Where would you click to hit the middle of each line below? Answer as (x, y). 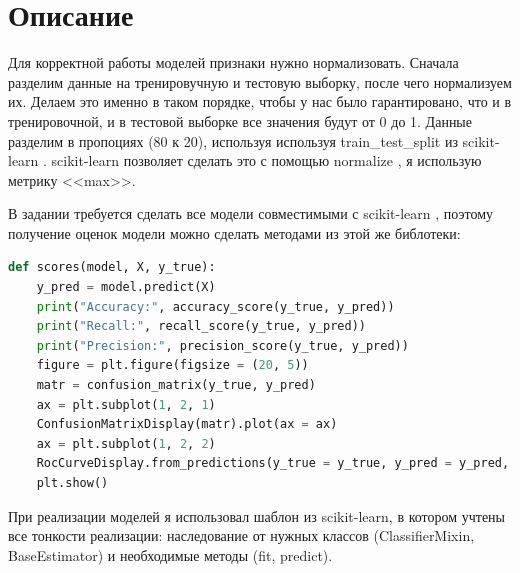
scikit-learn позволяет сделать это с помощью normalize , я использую (266, 160)
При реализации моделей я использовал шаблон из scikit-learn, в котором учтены (257, 515)
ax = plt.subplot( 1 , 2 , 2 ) (126, 443)
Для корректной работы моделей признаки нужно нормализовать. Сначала (233, 62)
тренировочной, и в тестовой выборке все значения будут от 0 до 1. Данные (240, 120)
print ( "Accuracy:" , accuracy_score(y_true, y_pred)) (215, 306)
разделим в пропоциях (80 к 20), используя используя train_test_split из (233, 140)
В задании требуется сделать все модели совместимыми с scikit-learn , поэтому (251, 213)
